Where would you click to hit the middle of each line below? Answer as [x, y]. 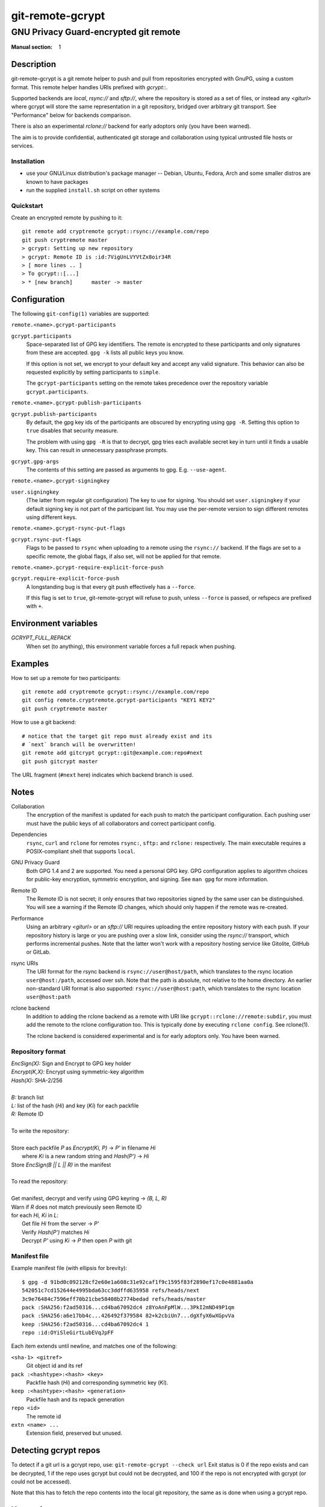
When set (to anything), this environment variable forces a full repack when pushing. [131, 646]
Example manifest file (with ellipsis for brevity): [69, 1268]
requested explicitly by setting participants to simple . [93, 372]
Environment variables [54, 624]
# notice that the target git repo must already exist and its [117, 736]
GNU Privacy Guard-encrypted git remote [96, 32]
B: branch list [28, 1097]
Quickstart [27, 206]
